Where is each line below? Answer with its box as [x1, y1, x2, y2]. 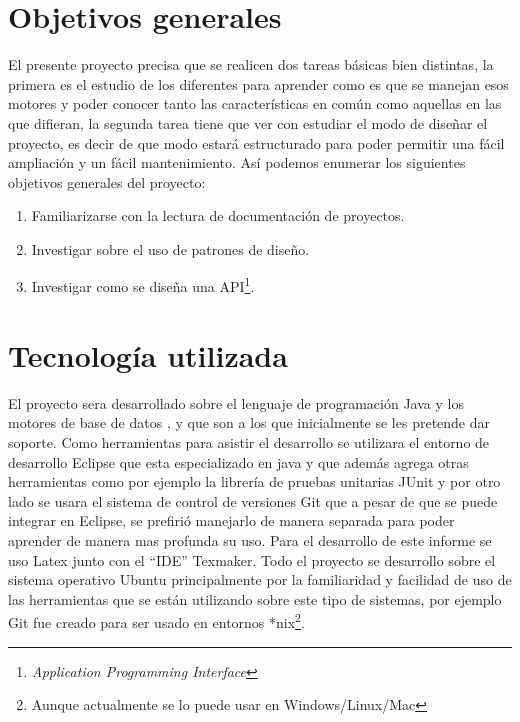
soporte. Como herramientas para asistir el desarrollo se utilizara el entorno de [8, 432, 490, 453]
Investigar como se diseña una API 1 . [31, 273, 255, 297]
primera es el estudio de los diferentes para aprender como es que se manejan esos [8, 73, 509, 94]
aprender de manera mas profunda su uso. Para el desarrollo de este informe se [8, 530, 492, 550]
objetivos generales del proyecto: [8, 171, 206, 192]
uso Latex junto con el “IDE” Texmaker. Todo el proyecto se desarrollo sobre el [8, 549, 496, 570]
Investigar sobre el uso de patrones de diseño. [31, 238, 310, 259]
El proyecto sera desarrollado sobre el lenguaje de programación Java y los [8, 392, 464, 413]
